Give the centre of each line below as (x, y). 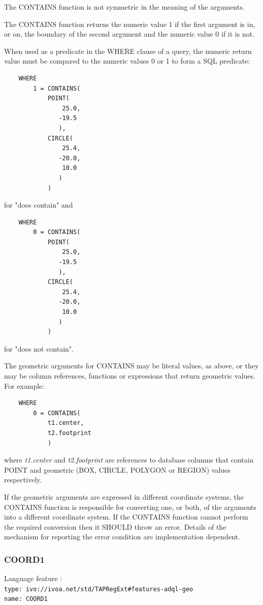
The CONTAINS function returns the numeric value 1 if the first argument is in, (130, 24)
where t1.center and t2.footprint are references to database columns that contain (129, 460)
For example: (24, 385)
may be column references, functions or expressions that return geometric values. (130, 376)
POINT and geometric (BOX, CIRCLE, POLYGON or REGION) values (117, 469)
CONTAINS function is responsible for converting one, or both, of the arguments (130, 507)
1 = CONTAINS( (57, 88)
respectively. (23, 480)
